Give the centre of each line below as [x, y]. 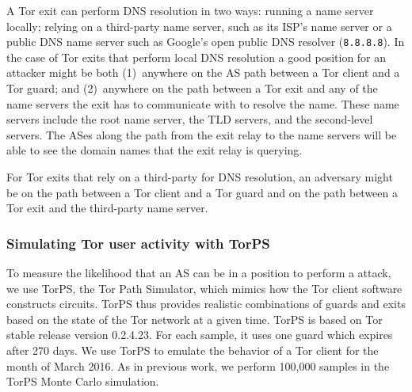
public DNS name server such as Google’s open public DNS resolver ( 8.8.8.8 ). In [206, 42]
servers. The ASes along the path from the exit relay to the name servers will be [202, 134]
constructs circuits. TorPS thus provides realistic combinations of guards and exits [206, 304]
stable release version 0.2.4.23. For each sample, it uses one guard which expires [200, 335]
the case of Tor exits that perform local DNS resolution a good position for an [196, 57]
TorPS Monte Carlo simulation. [83, 381]
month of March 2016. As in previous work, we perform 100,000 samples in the [198, 365]
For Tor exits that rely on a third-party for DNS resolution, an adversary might [200, 177]
